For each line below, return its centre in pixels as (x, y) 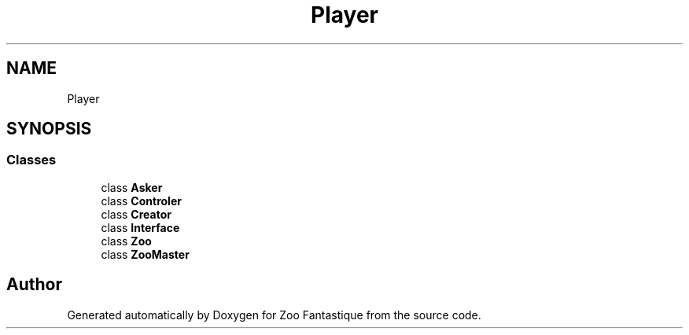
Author (34, 285)
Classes (31, 160)
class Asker (132, 187)
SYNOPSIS (49, 129)
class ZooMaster (145, 254)
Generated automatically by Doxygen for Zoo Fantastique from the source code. (274, 315)
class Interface (140, 227)
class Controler (141, 201)
